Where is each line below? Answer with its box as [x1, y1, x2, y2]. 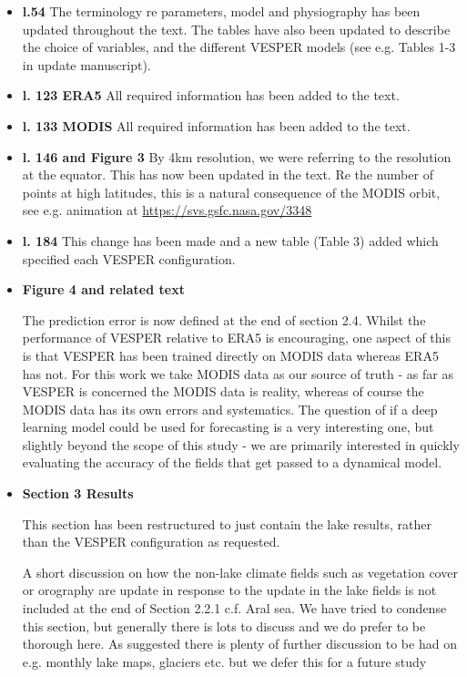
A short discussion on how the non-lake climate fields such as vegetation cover [22, 562, 458, 581]
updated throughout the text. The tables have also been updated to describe [22, 19, 451, 38]
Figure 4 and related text [22, 280, 185, 299]
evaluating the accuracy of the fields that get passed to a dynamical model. [22, 453, 442, 472]
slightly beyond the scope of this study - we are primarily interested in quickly [22, 435, 460, 454]
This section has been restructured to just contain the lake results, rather [22, 514, 431, 533]
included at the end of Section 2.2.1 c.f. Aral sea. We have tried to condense [22, 599, 447, 618]
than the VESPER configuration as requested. [22, 532, 280, 551]
